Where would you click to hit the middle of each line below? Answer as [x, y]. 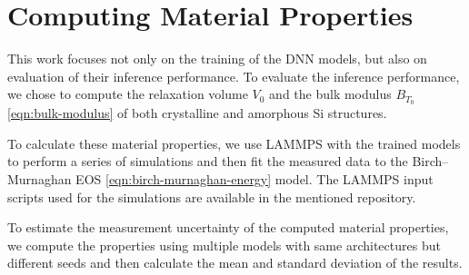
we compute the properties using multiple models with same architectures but [224, 245]
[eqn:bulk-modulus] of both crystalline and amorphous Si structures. [197, 113]
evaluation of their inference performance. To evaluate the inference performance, [234, 76]
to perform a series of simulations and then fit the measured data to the [208, 161]
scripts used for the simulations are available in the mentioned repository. [212, 196]
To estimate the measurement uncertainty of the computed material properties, [228, 227]
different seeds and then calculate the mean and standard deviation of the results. [235, 263]
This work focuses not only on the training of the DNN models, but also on [217, 59]
